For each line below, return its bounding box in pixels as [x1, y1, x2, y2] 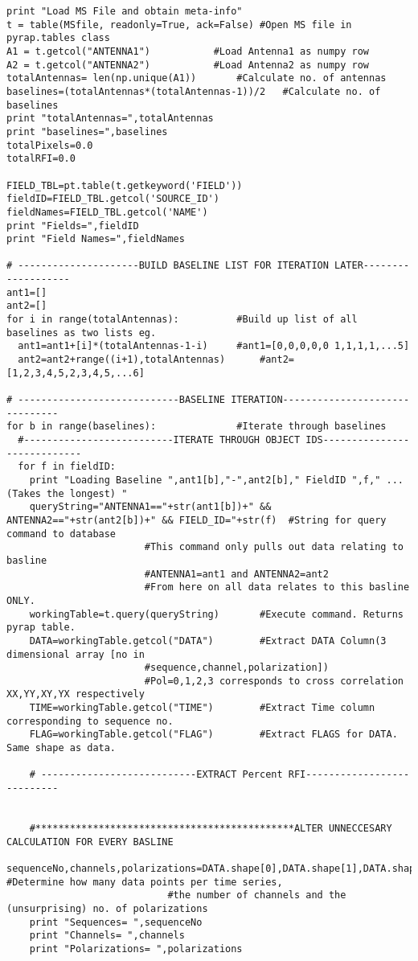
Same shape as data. [6, 742, 117, 754]
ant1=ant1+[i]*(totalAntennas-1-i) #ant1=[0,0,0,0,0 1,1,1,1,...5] [18, 340, 410, 352]
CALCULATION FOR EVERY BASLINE [6, 836, 174, 848]
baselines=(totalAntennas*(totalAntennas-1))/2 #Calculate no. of [6, 85, 381, 97]
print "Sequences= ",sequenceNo [29, 916, 203, 928]
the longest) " [47, 487, 128, 499]
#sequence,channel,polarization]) [144, 662, 329, 674]
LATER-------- [334, 260, 410, 272]
